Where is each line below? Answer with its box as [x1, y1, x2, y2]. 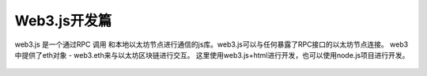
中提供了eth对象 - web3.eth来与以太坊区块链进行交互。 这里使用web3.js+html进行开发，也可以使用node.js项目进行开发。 [14, 50, 410, 59]
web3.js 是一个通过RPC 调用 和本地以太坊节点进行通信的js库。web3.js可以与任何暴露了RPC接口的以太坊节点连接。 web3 [14, 40, 409, 49]
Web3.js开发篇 [14, 12, 112, 29]
